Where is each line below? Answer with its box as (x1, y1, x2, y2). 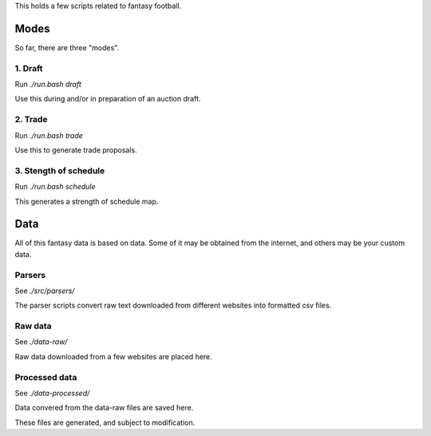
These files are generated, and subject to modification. (14, 418, 196, 427)
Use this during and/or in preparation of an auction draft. (14, 94, 201, 104)
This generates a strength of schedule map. (14, 196, 159, 206)
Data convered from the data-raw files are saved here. (14, 403, 194, 413)
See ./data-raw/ (14, 337, 68, 347)
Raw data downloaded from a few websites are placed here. (14, 351, 213, 361)
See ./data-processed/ (14, 388, 90, 398)
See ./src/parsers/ (14, 286, 75, 295)
